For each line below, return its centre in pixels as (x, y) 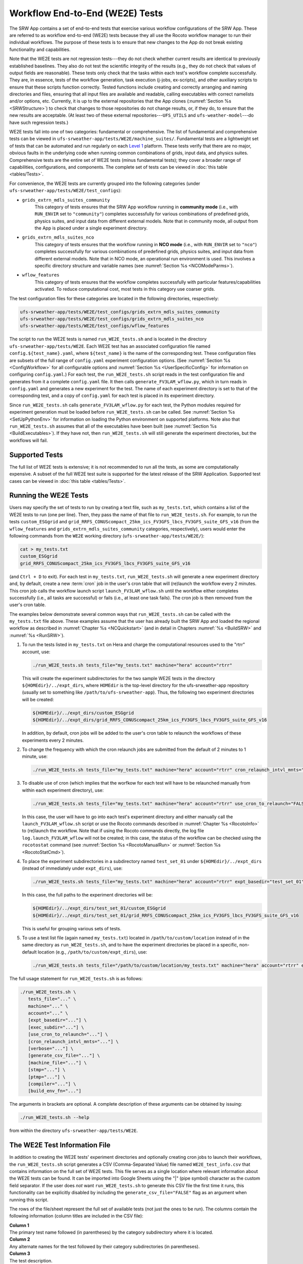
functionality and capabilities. (40, 49)
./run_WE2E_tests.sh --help (55, 1118)
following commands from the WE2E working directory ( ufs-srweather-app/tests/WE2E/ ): (107, 535)
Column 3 (20, 1253)
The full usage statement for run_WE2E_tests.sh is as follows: (76, 978)
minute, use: (35, 756)
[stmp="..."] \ (47, 1070)
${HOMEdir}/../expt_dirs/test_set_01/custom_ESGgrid (99, 908)
